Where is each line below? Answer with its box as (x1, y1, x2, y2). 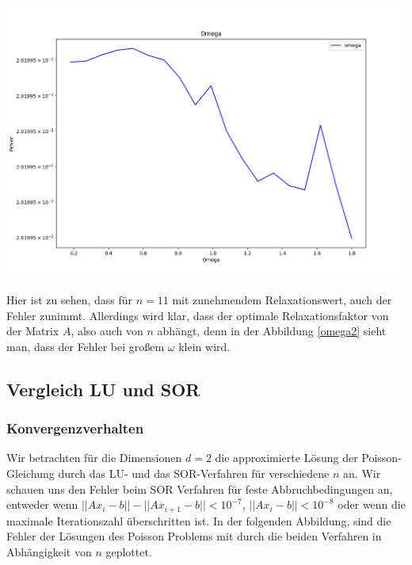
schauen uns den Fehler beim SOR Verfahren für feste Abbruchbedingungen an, (6, 480, 393, 497)
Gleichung (6, 464, 55, 481)
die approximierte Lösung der (215, 449, 358, 466)
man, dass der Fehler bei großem (6, 338, 165, 354)
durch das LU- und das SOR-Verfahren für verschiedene (58, 464, 330, 481)
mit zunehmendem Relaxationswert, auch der (172, 291, 392, 307)
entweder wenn (6, 496, 78, 513)
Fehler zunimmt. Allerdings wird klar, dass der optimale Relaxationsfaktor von (6, 307, 389, 323)
